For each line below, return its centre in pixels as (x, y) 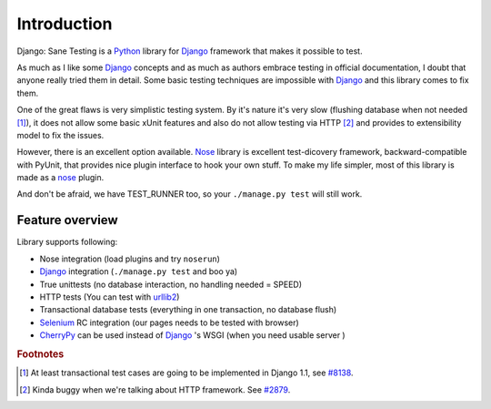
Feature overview (67, 220)
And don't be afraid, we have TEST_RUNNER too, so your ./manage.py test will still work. (190, 194)
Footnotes (40, 353)
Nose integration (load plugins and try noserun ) (130, 259)
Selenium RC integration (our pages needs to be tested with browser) (169, 322)
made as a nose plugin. (60, 178)
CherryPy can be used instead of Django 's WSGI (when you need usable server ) (192, 335)
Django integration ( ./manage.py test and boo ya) (139, 271)
